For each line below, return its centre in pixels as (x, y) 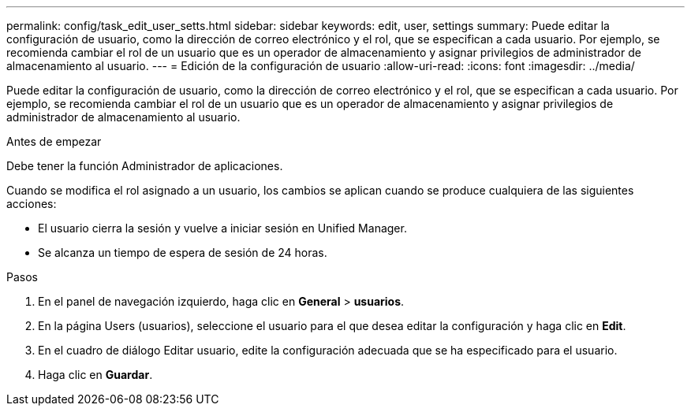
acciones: (32, 204)
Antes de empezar (54, 141)
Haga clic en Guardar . (95, 375)
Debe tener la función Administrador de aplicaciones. (145, 166)
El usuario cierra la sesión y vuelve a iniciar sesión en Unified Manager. (222, 228)
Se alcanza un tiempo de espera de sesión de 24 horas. (183, 252)
